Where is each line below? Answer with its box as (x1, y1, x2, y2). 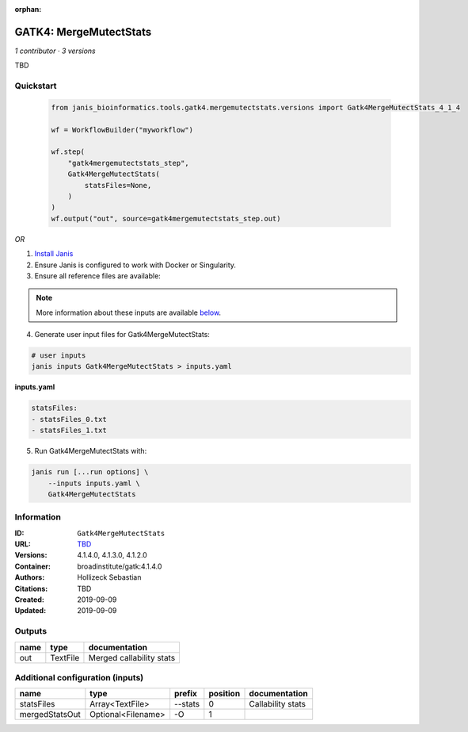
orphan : (14, 5, 42, 13)
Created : (14, 595, 45, 604)
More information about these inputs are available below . (36, 308, 222, 317)
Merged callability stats (88, 652, 176, 663)
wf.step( (51, 148, 86, 156)
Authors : (14, 573, 45, 582)
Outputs (14, 626, 48, 637)
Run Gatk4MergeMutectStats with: (34, 446, 147, 456)
